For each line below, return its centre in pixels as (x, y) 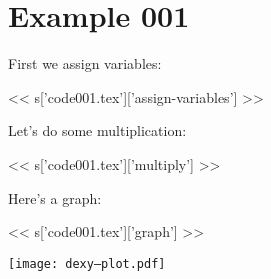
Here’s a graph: (55, 197)
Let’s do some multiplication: (97, 130)
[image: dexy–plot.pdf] (87, 263)
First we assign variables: (85, 63)
